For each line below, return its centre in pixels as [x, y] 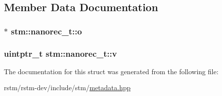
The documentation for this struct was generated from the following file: [111, 71]
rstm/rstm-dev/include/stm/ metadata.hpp [67, 88]
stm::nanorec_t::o [46, 31]
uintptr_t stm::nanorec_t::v [61, 53]
